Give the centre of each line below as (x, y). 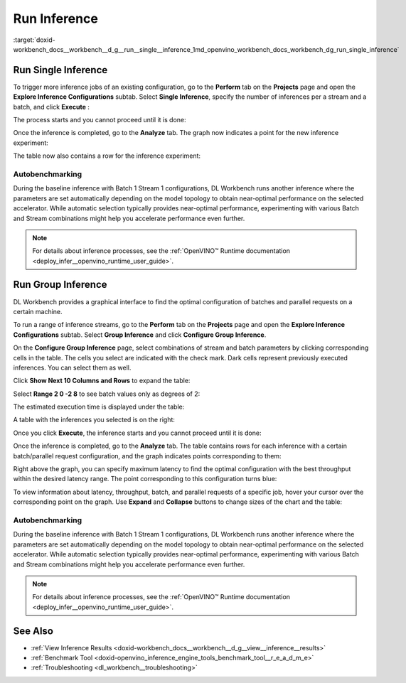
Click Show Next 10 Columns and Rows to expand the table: (102, 381)
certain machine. (38, 311)
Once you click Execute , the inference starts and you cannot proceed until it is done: (137, 433)
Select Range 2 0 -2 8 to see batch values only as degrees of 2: (107, 394)
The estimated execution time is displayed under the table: (99, 407)
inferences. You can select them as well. (72, 367)
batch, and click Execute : (52, 107)
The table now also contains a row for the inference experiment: (107, 156)
